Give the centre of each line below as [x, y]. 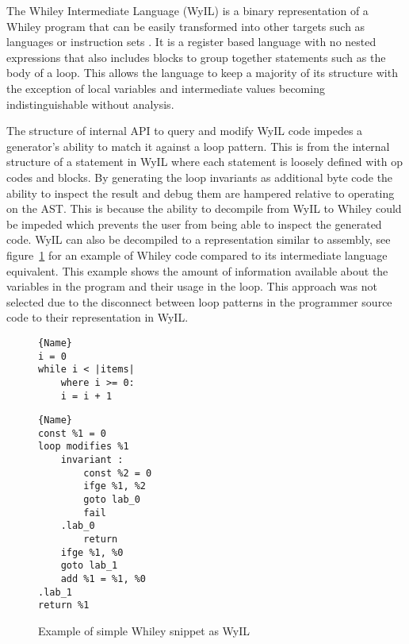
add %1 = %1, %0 [103, 579]
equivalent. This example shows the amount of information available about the [197, 270]
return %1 [64, 605]
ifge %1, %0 [92, 552]
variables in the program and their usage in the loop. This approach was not [192, 286]
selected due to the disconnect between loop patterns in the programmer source [199, 301]
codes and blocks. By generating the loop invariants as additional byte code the [200, 177]
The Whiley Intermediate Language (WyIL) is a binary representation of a [187, 10]
